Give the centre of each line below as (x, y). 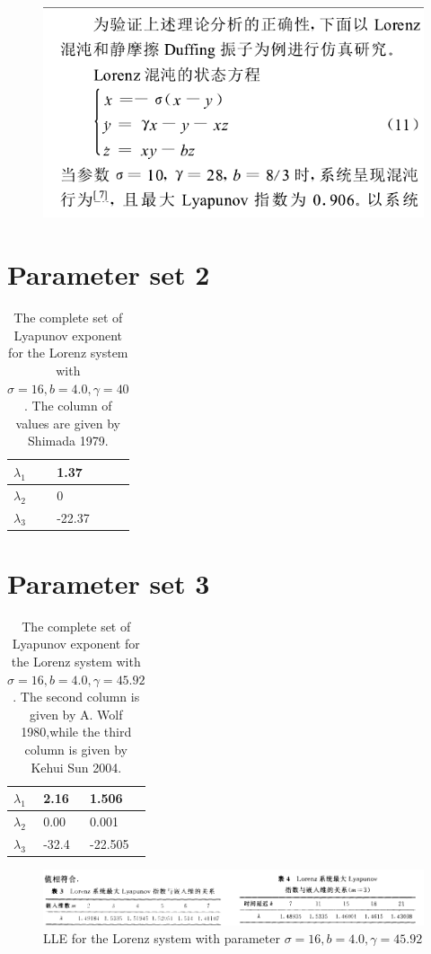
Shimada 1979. (68, 441)
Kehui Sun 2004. (76, 767)
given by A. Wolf (76, 714)
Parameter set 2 (109, 274)
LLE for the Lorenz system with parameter (162, 937)
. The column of (68, 406)
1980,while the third (76, 732)
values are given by (68, 423)
